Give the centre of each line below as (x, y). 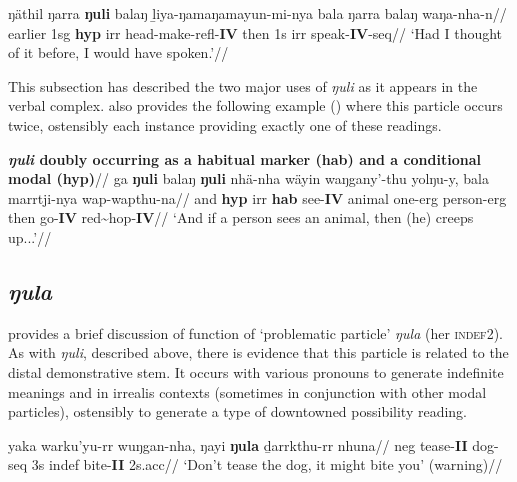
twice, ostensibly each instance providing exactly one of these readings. (225, 124)
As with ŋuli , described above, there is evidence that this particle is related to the (258, 352)
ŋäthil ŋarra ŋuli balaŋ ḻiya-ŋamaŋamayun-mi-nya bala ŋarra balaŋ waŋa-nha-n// (257, 13)
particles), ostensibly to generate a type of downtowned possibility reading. (238, 411)
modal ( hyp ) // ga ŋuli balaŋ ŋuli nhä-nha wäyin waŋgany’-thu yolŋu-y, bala (248, 178)
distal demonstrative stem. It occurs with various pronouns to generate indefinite (256, 371)
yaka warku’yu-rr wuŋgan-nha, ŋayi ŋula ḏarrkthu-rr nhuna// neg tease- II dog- (253, 444)
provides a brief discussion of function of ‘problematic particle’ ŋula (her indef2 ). (255, 332)
